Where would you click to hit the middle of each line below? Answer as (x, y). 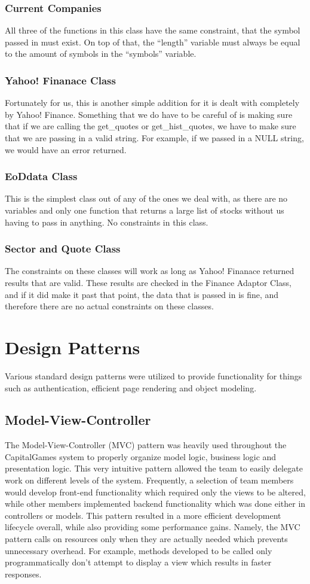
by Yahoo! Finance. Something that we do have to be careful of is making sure (149, 114)
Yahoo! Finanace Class (60, 80)
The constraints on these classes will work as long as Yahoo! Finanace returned (150, 271)
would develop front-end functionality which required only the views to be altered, (155, 492)
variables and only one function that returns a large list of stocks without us (145, 210)
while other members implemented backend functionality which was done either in (155, 504)
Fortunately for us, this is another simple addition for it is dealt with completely (152, 103)
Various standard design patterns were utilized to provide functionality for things (154, 375)
